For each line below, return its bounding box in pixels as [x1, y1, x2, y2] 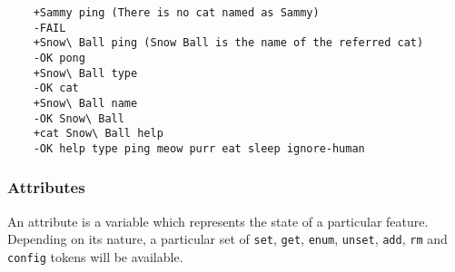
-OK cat [33, 82, 79, 95]
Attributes [7, 176, 85, 199]
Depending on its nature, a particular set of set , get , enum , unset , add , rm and [7, 229, 448, 248]
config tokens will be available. [7, 248, 183, 267]
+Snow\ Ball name [33, 96, 138, 110]
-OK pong [33, 51, 85, 64]
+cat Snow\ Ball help [33, 127, 163, 141]
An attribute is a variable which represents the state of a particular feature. [7, 211, 429, 230]
